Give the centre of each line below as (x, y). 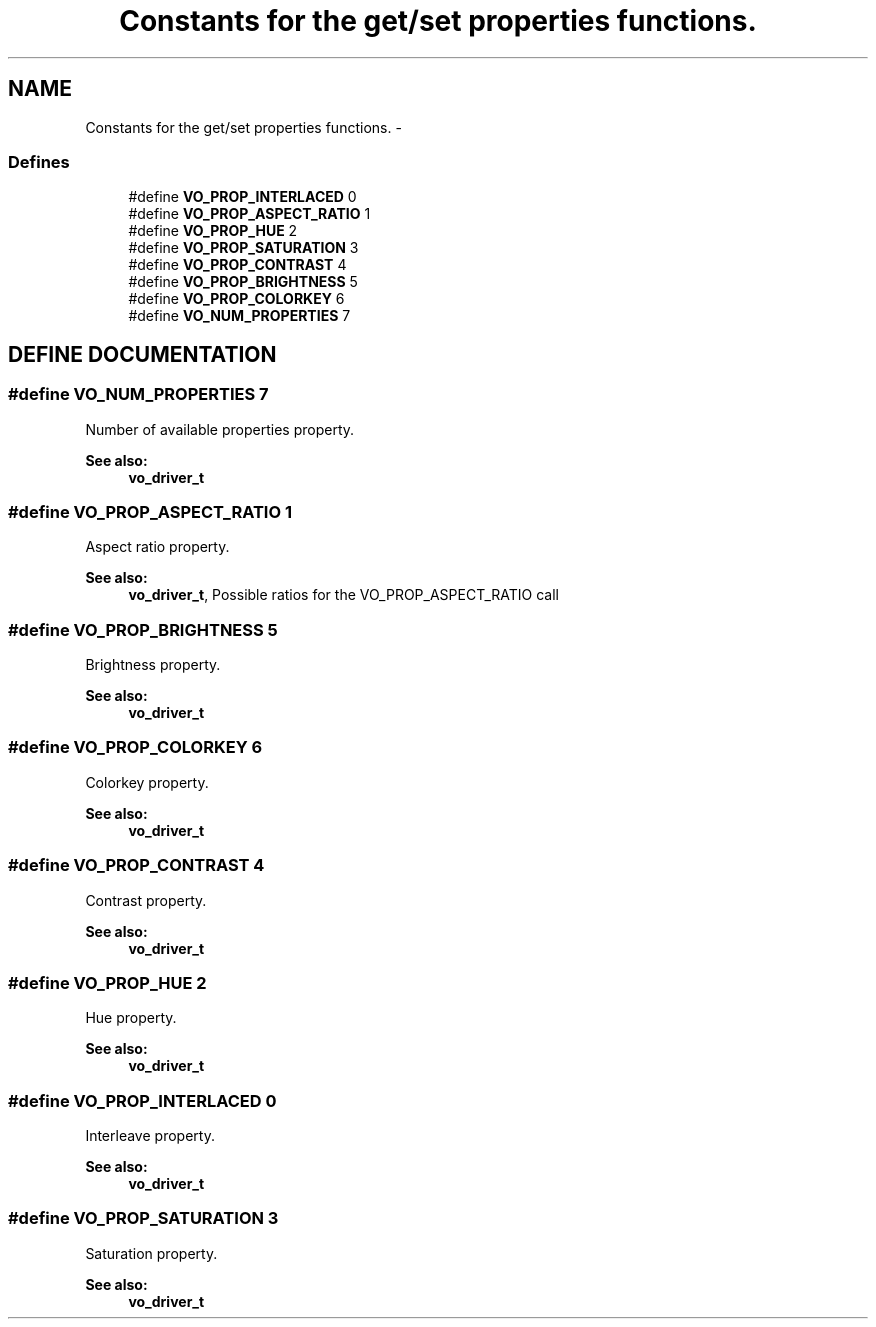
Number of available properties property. (220, 429)
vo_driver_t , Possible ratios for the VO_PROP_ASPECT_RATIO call (343, 595)
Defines (39, 161)
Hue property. (131, 1018)
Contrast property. (146, 900)
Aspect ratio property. (157, 547)
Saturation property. (151, 1253)
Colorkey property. (147, 782)
